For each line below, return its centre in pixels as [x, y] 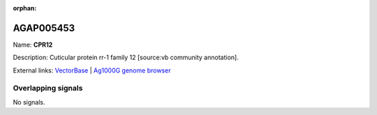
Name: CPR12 [33, 45]
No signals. [29, 102]
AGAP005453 [44, 28]
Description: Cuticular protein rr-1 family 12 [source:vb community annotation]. [126, 58]
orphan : [25, 8]
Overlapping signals [48, 89]
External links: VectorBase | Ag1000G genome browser [92, 70]
